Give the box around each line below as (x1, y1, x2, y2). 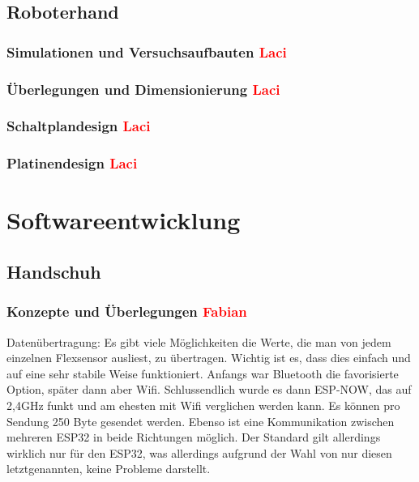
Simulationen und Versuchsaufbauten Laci (6, 41, 287, 62)
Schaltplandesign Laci (6, 116, 151, 136)
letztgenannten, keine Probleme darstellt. (6, 460, 211, 477)
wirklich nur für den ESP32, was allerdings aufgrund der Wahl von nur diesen (6, 444, 392, 461)
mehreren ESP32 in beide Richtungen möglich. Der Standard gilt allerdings (6, 429, 381, 446)
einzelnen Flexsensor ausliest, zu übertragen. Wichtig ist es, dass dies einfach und (6, 349, 411, 366)
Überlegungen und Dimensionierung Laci (6, 79, 280, 99)
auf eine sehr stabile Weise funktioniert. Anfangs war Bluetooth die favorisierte (6, 365, 399, 382)
